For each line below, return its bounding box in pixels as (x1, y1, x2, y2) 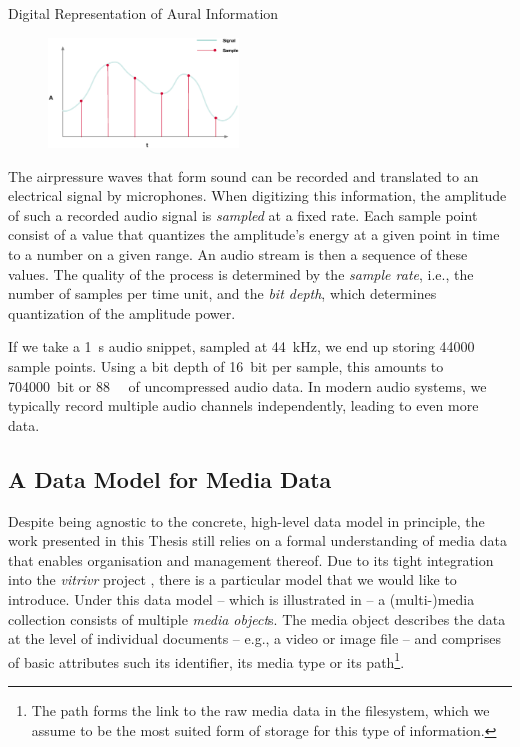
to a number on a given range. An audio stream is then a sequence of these (8, 244, 468, 265)
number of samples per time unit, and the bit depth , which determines (8, 283, 437, 304)
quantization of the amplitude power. (8, 302, 236, 323)
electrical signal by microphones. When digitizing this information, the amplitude (8, 185, 507, 206)
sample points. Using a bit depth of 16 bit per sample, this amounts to (8, 356, 444, 377)
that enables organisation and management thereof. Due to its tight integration (8, 549, 494, 570)
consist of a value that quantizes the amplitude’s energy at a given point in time (8, 224, 500, 245)
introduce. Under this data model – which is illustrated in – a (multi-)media (8, 588, 475, 609)
